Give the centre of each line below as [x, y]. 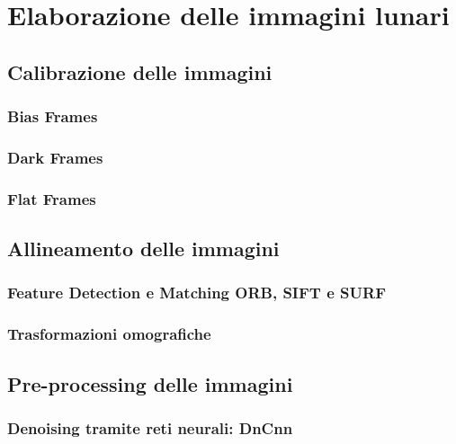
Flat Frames [52, 198]
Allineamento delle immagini [143, 249]
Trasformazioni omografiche [109, 334]
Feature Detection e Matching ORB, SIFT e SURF [197, 293]
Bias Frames [53, 116]
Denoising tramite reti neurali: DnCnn [150, 427]
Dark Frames [55, 157]
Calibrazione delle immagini [140, 71]
